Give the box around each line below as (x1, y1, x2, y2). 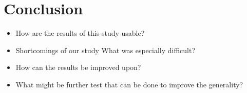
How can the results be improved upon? (15, 62, 141, 73)
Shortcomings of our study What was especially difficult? (15, 44, 196, 55)
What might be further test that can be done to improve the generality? (15, 79, 243, 89)
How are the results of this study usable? (15, 28, 145, 38)
